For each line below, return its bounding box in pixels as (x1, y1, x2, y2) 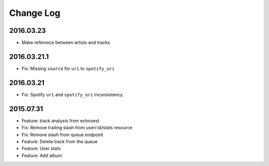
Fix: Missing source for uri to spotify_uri (21, 65, 115, 72)
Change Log (9, 7, 61, 18)
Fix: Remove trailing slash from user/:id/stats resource (21, 125, 133, 131)
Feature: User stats (21, 146, 61, 152)
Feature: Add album (21, 152, 62, 159)
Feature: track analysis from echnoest (21, 117, 100, 124)
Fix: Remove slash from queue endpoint (21, 132, 103, 138)
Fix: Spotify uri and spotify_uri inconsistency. (21, 91, 124, 97)
